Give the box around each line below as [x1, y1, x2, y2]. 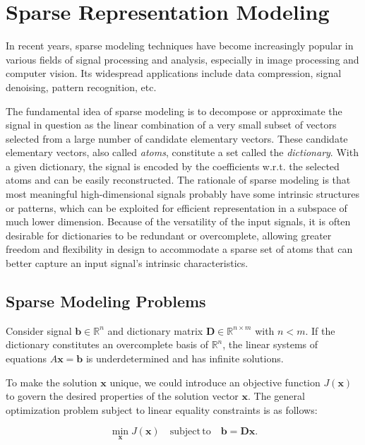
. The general [247, 388, 305, 403]
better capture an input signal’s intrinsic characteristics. [6, 256, 249, 271]
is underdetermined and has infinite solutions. [85, 351, 284, 366]
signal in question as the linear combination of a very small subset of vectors [6, 117, 337, 132]
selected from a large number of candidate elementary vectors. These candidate [6, 131, 348, 146]
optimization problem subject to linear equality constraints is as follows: [6, 402, 318, 417]
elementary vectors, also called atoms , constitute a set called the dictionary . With [6, 145, 359, 160]
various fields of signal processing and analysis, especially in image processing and [6, 52, 359, 66]
